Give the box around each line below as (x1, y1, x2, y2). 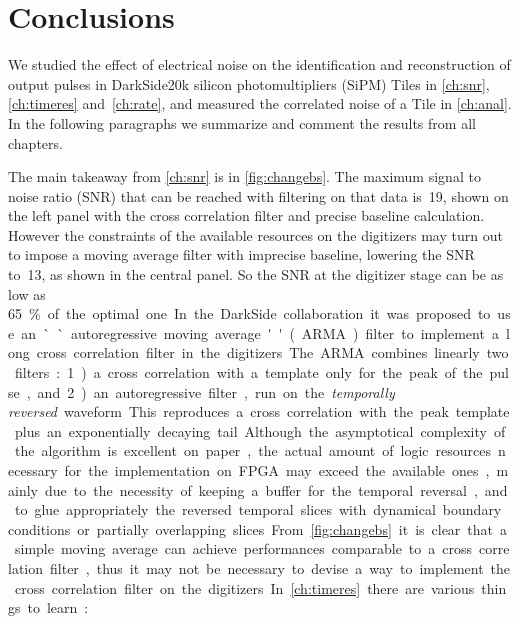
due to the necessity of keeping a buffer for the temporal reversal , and (44, 479, 508, 500)
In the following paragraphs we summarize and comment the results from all (8, 112, 476, 133)
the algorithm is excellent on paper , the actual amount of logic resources (14, 440, 492, 461)
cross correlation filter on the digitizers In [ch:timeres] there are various (14, 577, 475, 598)
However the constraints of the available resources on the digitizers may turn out (8, 224, 503, 245)
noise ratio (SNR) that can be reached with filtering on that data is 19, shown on (8, 185, 509, 206)
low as (8, 283, 46, 304)
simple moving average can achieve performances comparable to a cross (14, 538, 473, 559)
